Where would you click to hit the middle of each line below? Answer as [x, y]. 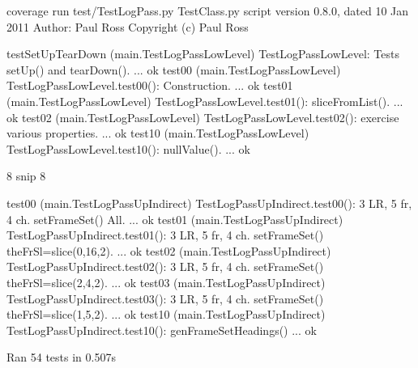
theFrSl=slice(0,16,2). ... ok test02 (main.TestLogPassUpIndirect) [169, 250]
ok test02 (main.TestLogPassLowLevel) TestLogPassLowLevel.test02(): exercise [203, 117]
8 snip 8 [26, 176]
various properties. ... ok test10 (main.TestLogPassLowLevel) [158, 133]
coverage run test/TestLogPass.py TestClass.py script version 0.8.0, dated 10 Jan [208, 11]
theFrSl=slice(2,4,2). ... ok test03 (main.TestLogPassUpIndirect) [166, 282]
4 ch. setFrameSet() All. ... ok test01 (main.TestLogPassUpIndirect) [175, 219]
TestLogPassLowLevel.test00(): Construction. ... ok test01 [150, 85]
